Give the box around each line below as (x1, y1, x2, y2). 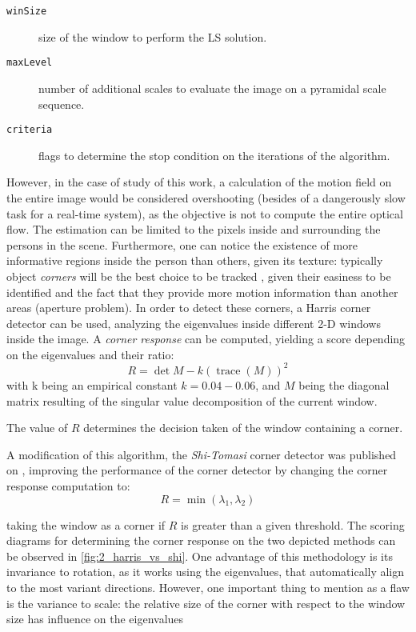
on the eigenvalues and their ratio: (6, 346, 174, 362)
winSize (6, 6, 47, 17)
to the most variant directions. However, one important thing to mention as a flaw (6, 578, 410, 595)
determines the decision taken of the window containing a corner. (83, 419, 403, 436)
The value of (6, 419, 68, 436)
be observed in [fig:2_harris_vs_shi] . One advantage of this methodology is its (6, 547, 393, 564)
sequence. (38, 95, 85, 112)
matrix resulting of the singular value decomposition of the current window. (6, 392, 378, 409)
